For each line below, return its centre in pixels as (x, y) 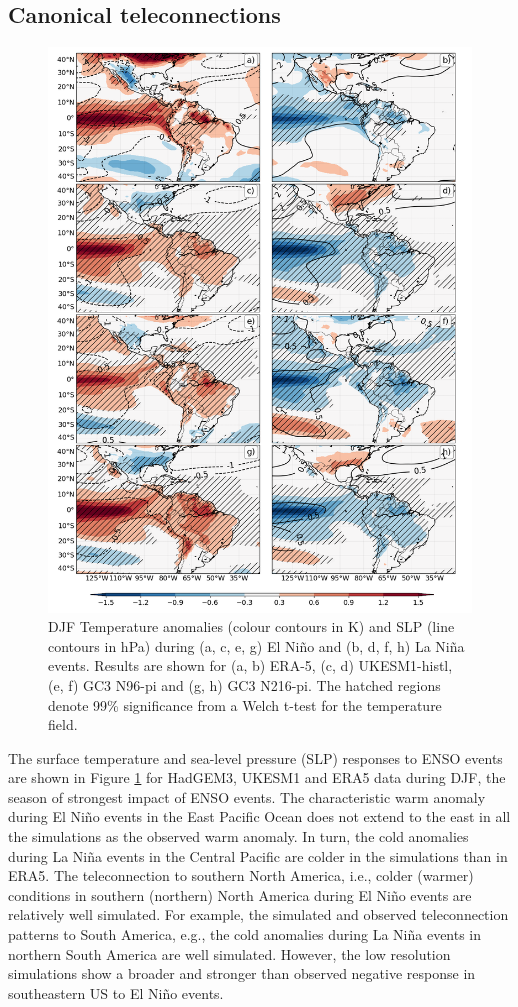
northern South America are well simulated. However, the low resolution (229, 953)
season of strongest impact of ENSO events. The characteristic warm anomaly (247, 796)
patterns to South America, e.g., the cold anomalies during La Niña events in (245, 934)
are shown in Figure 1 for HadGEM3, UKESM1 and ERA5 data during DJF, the (257, 777)
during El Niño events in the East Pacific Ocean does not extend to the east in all (259, 816)
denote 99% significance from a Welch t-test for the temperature (245, 704)
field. (63, 724)
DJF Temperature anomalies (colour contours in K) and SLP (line (251, 626)
